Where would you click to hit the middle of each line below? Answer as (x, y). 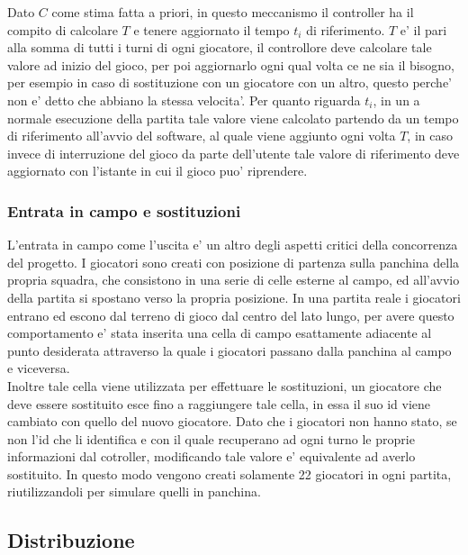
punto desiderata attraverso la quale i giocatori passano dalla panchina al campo (229, 350)
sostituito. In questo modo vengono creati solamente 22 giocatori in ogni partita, (229, 473)
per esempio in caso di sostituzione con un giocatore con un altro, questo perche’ (230, 82)
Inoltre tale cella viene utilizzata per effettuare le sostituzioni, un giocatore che (225, 385)
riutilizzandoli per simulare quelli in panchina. (134, 491)
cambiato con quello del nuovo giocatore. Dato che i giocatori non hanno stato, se (232, 421)
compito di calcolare (63, 29)
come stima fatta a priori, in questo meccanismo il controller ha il (233, 12)
